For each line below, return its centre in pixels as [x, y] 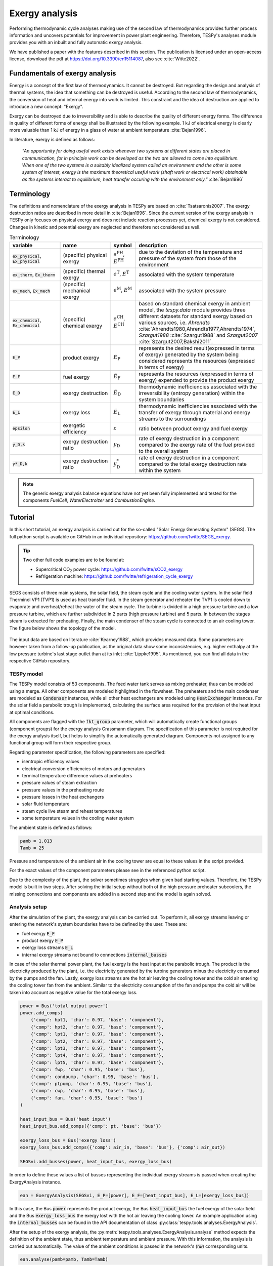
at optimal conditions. [32, 712]
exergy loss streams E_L [48, 947]
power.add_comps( [41, 1013]
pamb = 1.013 [36, 841]
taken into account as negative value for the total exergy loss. [73, 992]
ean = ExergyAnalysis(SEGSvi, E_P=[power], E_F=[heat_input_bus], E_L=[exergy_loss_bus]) [135, 1195]
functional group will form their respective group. [60, 743]
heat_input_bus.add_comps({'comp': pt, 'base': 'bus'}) [91, 1126]
